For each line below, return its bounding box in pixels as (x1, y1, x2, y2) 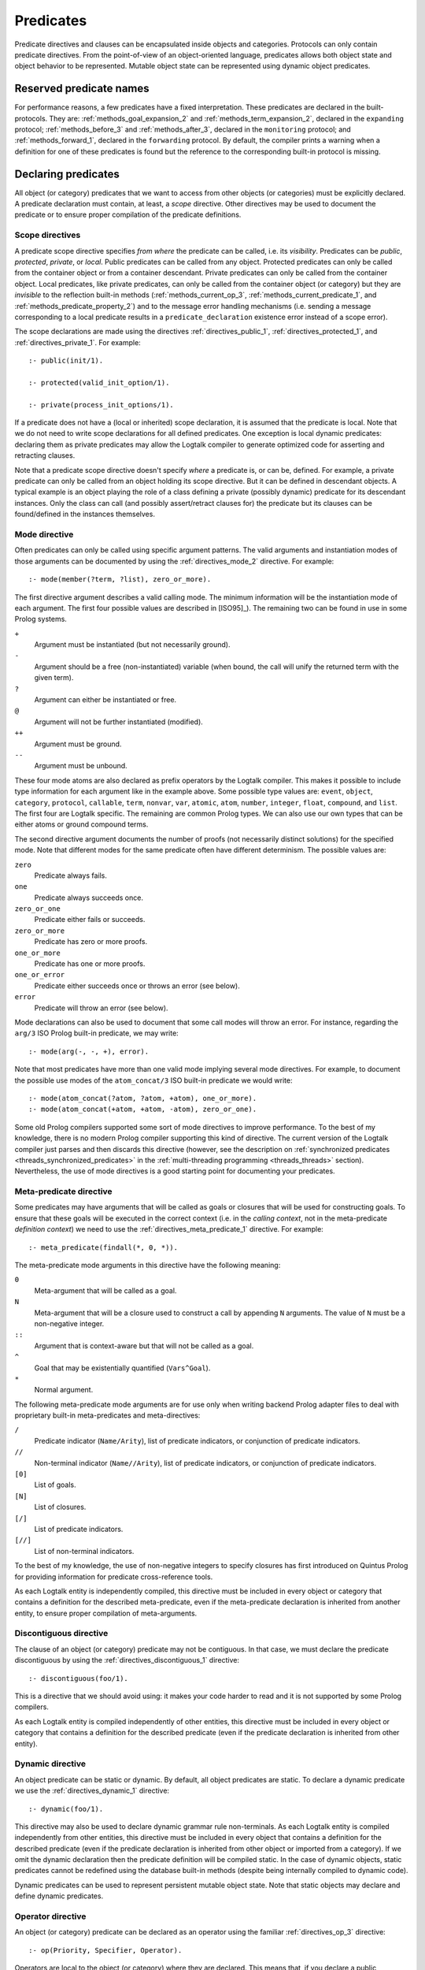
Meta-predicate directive (14, 1186, 113, 1197)
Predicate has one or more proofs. (34, 959, 146, 968)
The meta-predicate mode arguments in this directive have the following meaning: (14, 1260, 281, 1269)
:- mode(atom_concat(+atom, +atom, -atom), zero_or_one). (28, 1105, 257, 1114)
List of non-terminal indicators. (34, 1546, 135, 1556)
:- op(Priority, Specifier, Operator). (28, 1946, 183, 1954)
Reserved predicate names (14, 82, 150, 95)
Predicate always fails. (34, 871, 108, 880)
